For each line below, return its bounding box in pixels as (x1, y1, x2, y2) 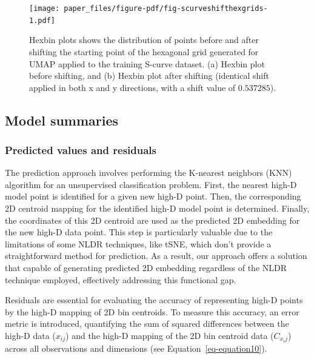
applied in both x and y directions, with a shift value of (29, 81, 236, 93)
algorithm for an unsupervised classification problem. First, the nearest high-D (5, 178, 297, 190)
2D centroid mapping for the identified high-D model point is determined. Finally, (5, 202, 310, 215)
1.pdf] (29, 16, 55, 25)
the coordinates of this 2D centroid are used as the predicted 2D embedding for (5, 213, 300, 226)
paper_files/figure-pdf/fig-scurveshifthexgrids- (64, 4, 268, 13)
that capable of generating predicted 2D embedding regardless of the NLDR (5, 261, 287, 274)
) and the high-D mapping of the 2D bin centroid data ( (65, 329, 274, 341)
